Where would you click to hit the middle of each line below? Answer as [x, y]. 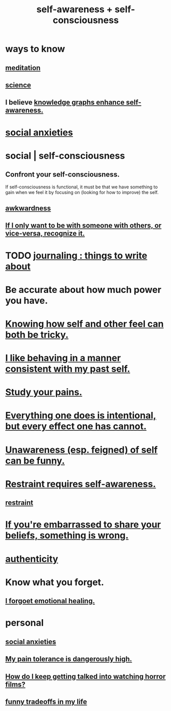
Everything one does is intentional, [81, 416]
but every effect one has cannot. [76, 426]
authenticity [32, 559]
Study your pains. [44, 392]
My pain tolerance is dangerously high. [69, 659]
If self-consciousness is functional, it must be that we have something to [82, 187]
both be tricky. [37, 335]
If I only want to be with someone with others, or [83, 226]
